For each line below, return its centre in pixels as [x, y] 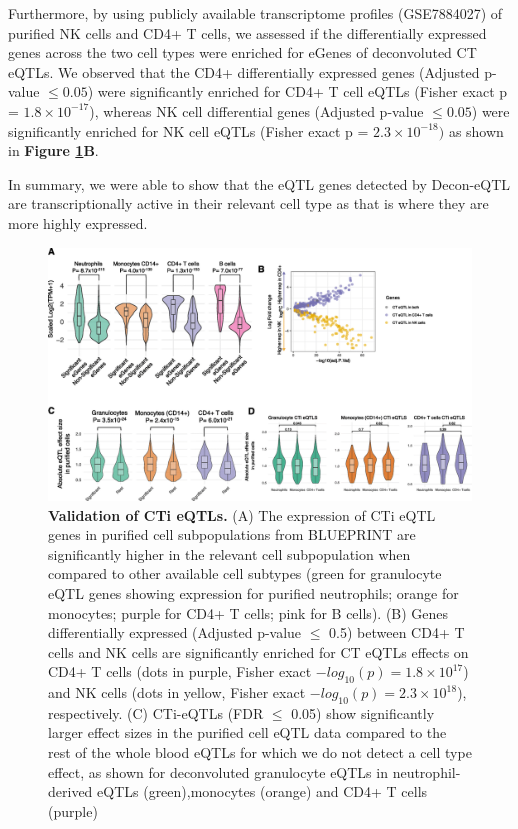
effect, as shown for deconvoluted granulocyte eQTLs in [218, 771]
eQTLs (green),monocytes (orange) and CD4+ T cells [262, 791]
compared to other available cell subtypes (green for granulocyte [245, 573]
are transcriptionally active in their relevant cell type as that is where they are [248, 203]
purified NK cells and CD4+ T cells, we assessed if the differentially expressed [247, 32]
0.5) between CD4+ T [397, 632]
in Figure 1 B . [53, 150]
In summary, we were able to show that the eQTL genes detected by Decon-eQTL [259, 183]
